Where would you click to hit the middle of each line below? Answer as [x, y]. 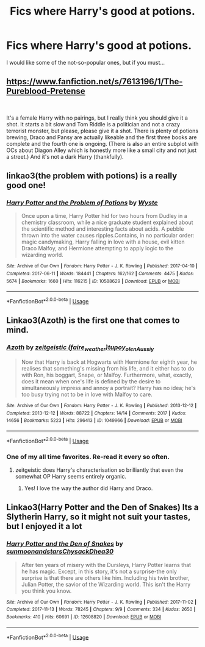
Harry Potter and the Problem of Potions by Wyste [82, 203]
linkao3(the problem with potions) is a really [92, 176]
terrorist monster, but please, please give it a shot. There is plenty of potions [103, 131]
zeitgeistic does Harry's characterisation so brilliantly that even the [99, 470]
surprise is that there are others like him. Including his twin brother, [105, 577]
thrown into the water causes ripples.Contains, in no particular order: [108, 236]
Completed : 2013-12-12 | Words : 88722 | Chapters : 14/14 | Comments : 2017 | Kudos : [97, 413]
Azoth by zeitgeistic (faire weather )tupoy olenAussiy [80, 348]
